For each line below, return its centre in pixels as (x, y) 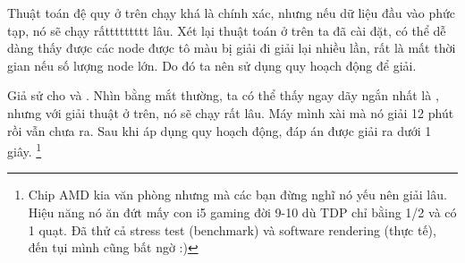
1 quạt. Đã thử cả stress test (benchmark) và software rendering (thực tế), (232, 229)
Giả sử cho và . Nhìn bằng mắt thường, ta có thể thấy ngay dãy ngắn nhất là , (223, 95)
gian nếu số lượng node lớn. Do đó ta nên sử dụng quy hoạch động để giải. (212, 65)
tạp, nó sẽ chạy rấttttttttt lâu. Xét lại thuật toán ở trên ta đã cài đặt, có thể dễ (227, 30)
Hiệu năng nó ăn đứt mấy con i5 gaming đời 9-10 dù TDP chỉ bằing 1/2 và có (242, 212)
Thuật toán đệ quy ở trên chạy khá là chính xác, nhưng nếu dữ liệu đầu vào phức (231, 13)
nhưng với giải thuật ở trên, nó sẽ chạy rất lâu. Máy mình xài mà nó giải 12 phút (231, 112)
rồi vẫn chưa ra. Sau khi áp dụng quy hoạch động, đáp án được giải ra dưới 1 (220, 130)
